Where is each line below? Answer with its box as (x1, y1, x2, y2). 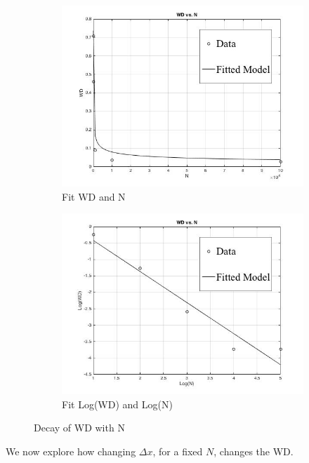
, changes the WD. (213, 443, 294, 458)
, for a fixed (152, 443, 203, 458)
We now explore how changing (6, 443, 136, 458)
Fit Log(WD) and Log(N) (62, 396, 173, 411)
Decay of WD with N (34, 420, 125, 435)
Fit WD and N (62, 189, 126, 203)
